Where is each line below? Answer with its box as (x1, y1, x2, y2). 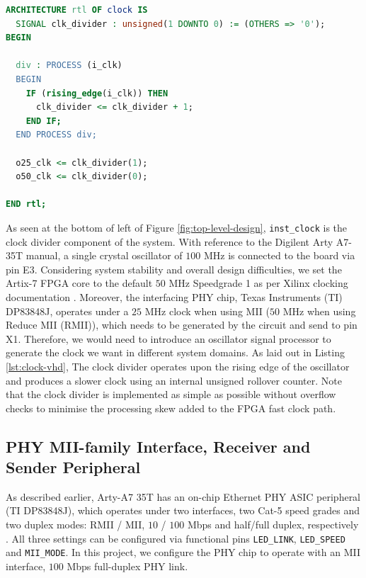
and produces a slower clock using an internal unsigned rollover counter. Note (6, 373, 342, 387)
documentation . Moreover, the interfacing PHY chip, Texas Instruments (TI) (6, 289, 343, 304)
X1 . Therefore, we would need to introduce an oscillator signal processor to (6, 331, 331, 346)
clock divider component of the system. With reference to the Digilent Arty (6, 234, 333, 249)
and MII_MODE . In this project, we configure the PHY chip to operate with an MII (6, 545, 361, 560)
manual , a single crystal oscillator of (25, 248, 183, 263)
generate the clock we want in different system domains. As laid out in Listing (6, 345, 345, 360)
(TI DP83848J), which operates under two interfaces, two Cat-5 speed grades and (6, 503, 360, 518)
